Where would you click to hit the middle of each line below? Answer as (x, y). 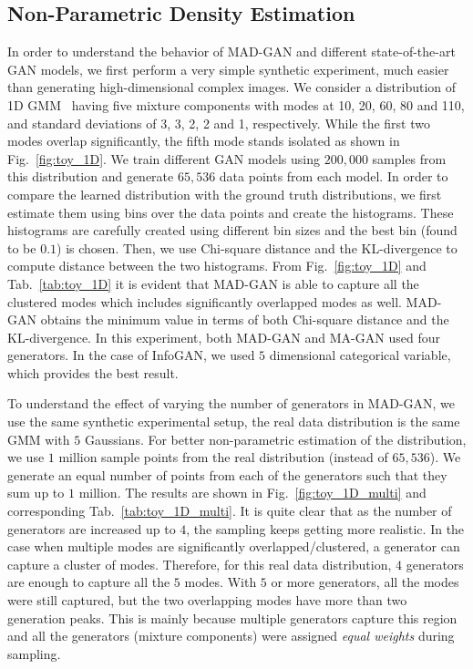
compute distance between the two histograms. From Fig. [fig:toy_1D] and (217, 266)
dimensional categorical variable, (360, 355)
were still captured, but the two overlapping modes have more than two (207, 600)
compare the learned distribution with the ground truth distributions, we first (225, 194)
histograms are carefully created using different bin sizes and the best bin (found (232, 230)
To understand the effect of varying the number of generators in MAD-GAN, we (231, 403)
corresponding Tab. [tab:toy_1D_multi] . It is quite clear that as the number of (230, 511)
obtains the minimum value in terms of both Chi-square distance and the (245, 319)
